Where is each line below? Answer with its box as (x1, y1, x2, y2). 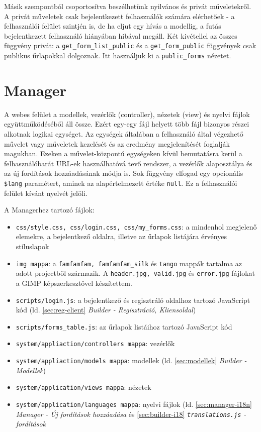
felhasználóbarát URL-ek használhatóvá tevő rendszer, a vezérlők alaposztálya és (4, 158, 252, 168)
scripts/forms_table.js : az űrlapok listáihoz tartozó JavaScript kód (16, 321, 232, 332)
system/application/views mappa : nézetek (16, 382, 151, 392)
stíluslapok (16, 241, 49, 252)
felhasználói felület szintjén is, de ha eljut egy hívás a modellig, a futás (4, 21, 221, 31)
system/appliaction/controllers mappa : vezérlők (16, 338, 175, 349)
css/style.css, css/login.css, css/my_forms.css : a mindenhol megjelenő (16, 221, 257, 232)
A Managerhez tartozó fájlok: (4, 204, 95, 215)
